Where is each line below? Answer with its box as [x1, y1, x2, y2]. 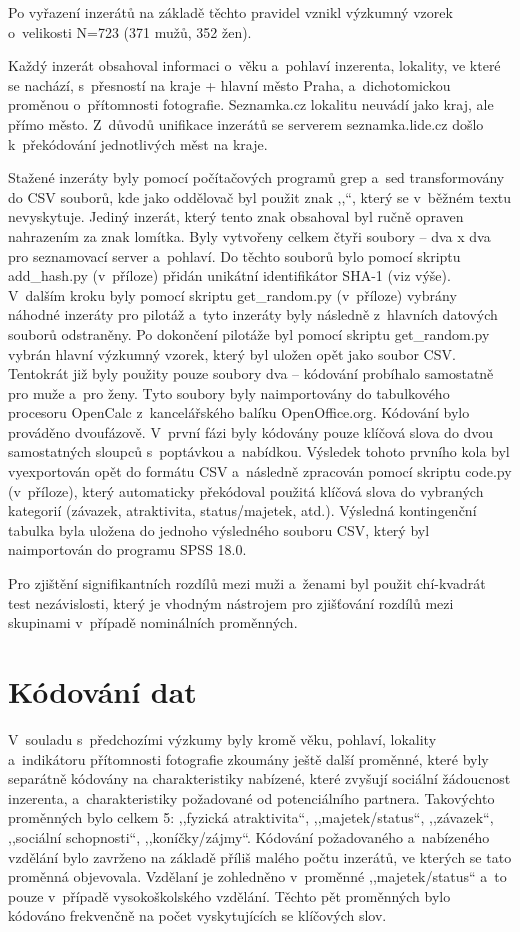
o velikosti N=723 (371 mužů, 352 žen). [8, 21, 252, 42]
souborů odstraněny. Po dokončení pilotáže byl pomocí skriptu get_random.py [8, 323, 490, 344]
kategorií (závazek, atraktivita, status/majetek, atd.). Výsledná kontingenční [8, 500, 477, 521]
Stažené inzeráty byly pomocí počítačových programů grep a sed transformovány [8, 167, 505, 188]
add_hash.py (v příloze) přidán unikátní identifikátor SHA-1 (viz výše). [8, 265, 451, 286]
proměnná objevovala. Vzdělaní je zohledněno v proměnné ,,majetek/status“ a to [8, 866, 507, 887]
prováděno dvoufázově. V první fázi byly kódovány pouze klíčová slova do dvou [8, 421, 494, 442]
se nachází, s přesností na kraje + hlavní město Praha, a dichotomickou [8, 74, 451, 95]
